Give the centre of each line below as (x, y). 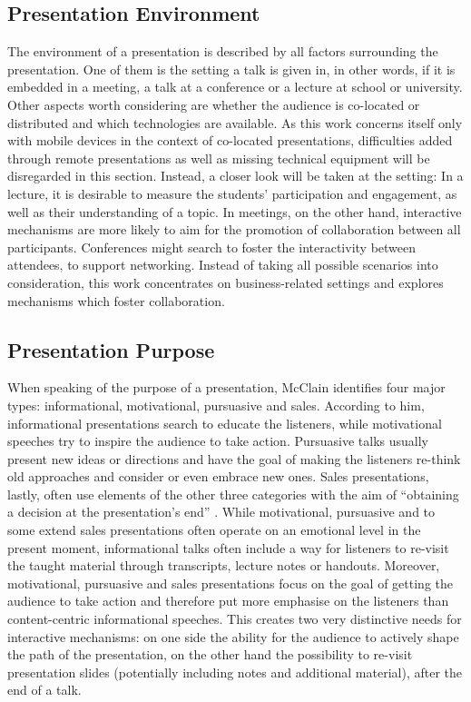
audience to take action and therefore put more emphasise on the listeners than (228, 601)
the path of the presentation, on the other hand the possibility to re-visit (210, 654)
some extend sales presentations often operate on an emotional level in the (214, 530)
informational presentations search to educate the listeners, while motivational (225, 423)
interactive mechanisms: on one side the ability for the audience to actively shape (233, 636)
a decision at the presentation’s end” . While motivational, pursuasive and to (221, 512)
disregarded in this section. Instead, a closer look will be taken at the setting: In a (235, 176)
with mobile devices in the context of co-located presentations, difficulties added (230, 140)
